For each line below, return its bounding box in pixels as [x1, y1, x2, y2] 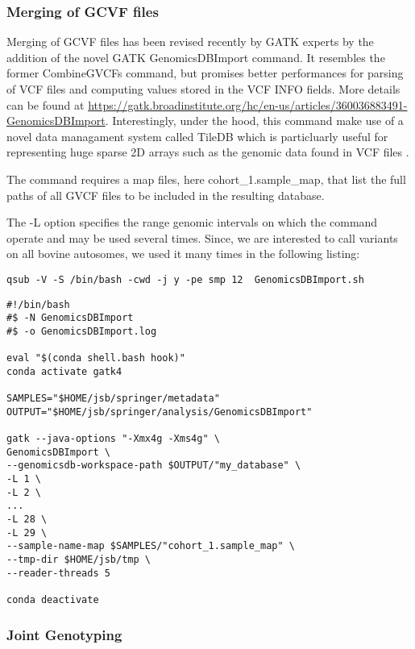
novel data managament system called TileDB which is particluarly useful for [6, 127, 388, 144]
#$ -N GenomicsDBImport [6, 312, 134, 324]
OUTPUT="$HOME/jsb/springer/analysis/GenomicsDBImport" [6, 406, 313, 418]
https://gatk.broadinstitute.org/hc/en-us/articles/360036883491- [88, 96, 408, 113]
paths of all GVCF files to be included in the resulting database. [6, 186, 325, 203]
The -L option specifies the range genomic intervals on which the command [6, 214, 378, 231]
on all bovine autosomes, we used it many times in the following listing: [6, 245, 360, 262]
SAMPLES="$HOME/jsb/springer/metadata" [6, 393, 220, 405]
